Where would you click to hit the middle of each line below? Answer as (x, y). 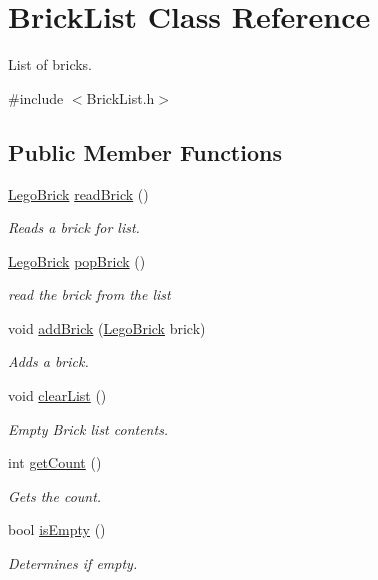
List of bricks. (50, 64)
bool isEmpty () (57, 529)
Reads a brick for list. (74, 227)
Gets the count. (55, 495)
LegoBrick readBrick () (78, 193)
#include (36, 97)
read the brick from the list (89, 294)
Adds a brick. (48, 361)
